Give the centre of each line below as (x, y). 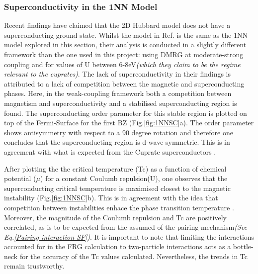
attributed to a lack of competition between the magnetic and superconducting (124, 83)
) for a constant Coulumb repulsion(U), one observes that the (134, 178)
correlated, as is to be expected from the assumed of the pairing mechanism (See (126, 227)
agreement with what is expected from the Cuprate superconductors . (110, 151)
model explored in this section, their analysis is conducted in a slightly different (125, 45)
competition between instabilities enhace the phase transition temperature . (119, 207)
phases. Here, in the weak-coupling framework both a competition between (118, 93)
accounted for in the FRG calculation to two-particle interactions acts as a (118, 246)
